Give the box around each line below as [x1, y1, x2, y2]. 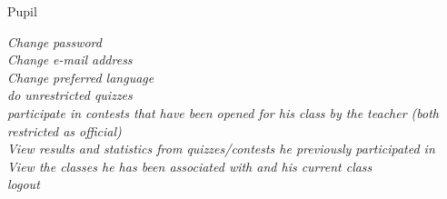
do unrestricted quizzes [7, 85, 133, 104]
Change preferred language [7, 67, 154, 86]
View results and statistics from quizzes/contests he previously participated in [7, 139, 435, 158]
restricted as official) [7, 121, 122, 140]
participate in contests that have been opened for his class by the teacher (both [7, 103, 439, 122]
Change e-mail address [7, 50, 133, 69]
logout [7, 174, 40, 194]
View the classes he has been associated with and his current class [7, 156, 372, 175]
